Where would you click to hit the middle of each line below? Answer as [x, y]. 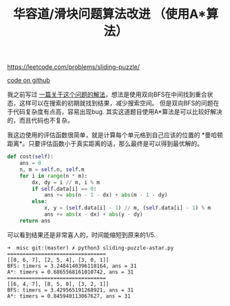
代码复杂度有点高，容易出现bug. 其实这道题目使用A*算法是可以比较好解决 [117, 112]
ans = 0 [30, 163]
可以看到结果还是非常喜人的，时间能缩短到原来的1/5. [82, 234]
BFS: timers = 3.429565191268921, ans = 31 [71, 290]
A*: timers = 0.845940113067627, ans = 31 [69, 296]
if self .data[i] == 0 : [64, 189]
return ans [35, 221]
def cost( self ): [30, 157]
